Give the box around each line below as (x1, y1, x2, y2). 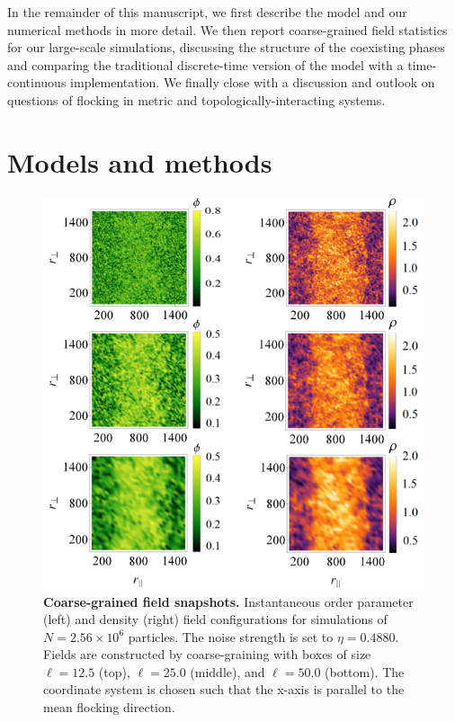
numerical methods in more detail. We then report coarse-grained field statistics (7, 20, 448, 39)
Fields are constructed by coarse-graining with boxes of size (43, 645, 371, 664)
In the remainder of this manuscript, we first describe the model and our (7, 3, 407, 21)
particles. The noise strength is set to (128, 627, 334, 646)
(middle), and (190, 662, 265, 681)
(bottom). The (325, 662, 405, 681)
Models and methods (7, 143, 272, 180)
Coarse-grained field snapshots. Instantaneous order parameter (43, 592, 414, 611)
